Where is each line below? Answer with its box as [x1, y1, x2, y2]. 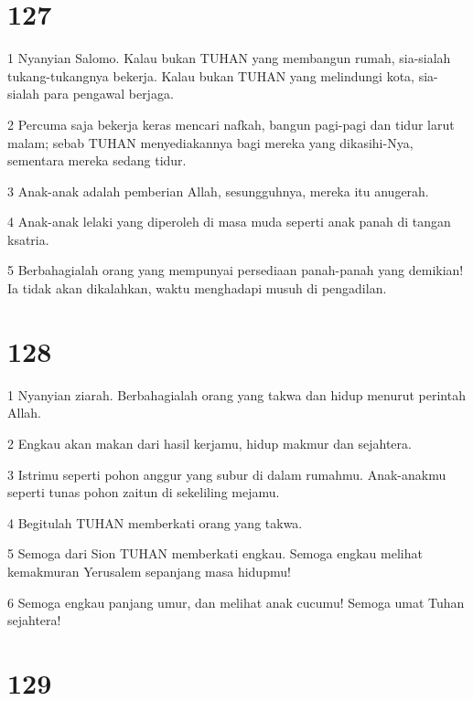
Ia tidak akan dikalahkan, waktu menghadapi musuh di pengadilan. [7, 279, 387, 298]
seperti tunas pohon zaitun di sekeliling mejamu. [7, 483, 280, 502]
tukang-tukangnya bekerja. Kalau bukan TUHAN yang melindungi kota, [7, 66, 415, 85]
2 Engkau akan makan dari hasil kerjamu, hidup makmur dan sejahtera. [7, 433, 412, 452]
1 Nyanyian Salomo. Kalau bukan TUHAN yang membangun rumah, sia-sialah [7, 48, 451, 68]
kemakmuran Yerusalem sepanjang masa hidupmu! [7, 561, 291, 580]
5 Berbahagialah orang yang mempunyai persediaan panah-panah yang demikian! [7, 260, 464, 280]
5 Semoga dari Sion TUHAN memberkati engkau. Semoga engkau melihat [7, 544, 423, 563]
